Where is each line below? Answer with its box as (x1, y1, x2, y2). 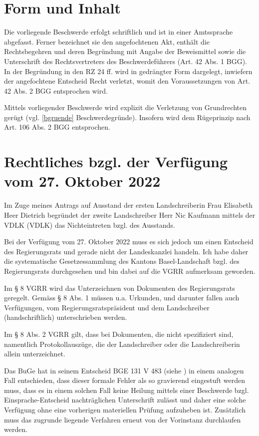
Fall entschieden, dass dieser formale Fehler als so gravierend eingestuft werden (4, 375, 245, 385)
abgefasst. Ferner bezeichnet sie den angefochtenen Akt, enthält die (4, 36, 210, 47)
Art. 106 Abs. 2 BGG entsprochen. (4, 122, 110, 132)
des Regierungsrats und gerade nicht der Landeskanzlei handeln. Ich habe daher (4, 246, 249, 256)
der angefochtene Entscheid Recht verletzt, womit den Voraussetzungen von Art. (4, 76, 251, 86)
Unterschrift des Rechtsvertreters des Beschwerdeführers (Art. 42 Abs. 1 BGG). (4, 56, 248, 66)
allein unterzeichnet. (4, 348, 65, 359)
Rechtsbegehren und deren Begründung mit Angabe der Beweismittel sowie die (4, 46, 246, 57)
